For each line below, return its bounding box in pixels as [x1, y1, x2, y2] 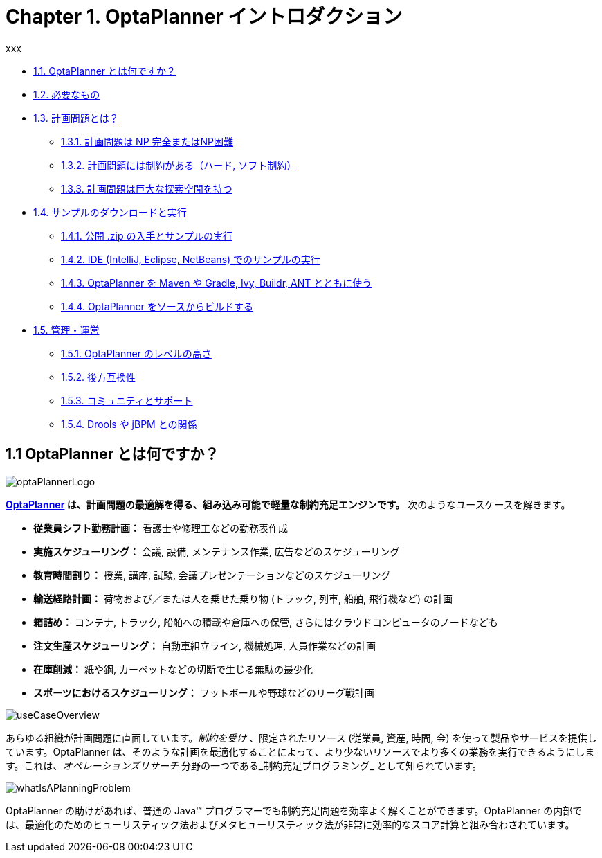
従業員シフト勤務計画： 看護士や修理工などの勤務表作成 [33, 521, 288, 534]
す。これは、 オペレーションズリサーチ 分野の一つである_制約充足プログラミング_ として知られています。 [6, 759, 482, 771]
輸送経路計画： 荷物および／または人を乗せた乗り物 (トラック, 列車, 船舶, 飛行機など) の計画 [33, 592, 453, 605]
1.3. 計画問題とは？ [33, 111, 119, 124]
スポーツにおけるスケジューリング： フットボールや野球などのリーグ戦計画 [33, 686, 374, 699]
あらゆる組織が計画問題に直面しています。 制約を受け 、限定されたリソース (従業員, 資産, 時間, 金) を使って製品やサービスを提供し [6, 731, 597, 744]
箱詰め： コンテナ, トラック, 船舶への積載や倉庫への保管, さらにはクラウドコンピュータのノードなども [33, 616, 498, 628]
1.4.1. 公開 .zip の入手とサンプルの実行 [61, 229, 232, 242]
